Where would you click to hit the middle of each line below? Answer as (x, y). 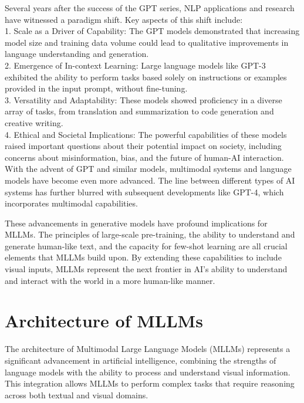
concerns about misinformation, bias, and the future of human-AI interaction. (144, 157)
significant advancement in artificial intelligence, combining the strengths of (141, 360)
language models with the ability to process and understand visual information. (148, 372)
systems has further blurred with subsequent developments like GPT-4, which (144, 192)
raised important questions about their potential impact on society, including (143, 146)
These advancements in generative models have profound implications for (136, 223)
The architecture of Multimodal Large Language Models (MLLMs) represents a (148, 349)
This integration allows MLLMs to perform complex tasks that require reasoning (150, 383)
